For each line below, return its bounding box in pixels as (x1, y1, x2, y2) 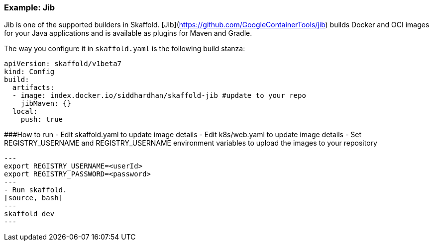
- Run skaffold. (4, 186, 67, 194)
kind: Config (4, 68, 55, 76)
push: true (20, 115, 63, 124)
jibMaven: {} (20, 99, 71, 108)
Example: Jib (4, 2, 55, 12)
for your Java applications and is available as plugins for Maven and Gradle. (4, 29, 252, 38)
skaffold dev (4, 210, 55, 218)
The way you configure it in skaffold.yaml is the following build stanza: (4, 44, 245, 53)
